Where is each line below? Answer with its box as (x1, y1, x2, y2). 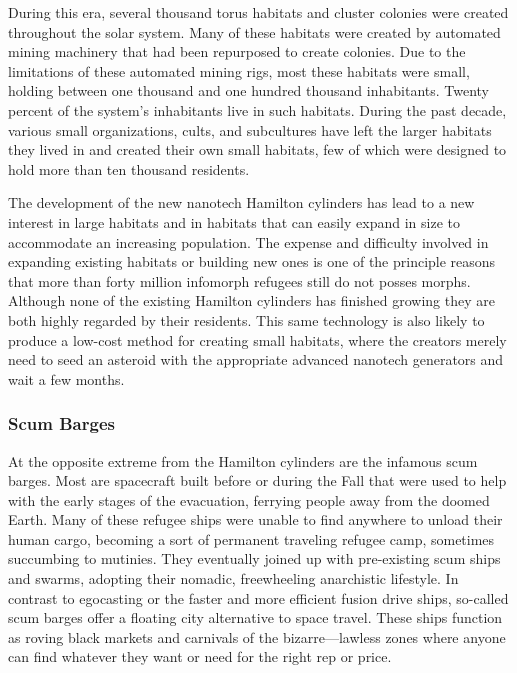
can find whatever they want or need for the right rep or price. (8, 646, 392, 667)
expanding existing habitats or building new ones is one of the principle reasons (8, 251, 496, 272)
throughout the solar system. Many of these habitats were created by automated (8, 21, 501, 42)
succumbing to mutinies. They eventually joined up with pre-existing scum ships (8, 548, 501, 569)
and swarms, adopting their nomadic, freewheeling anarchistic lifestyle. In (8, 568, 459, 589)
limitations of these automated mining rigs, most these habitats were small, (8, 60, 470, 81)
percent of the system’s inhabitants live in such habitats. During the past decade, (8, 99, 507, 120)
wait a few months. (8, 368, 125, 389)
